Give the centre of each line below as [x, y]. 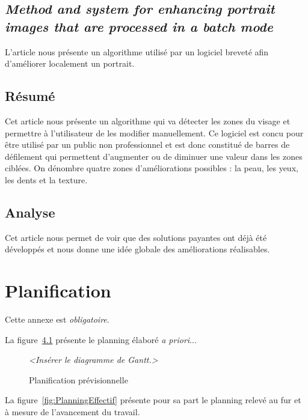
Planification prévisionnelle [79, 379]
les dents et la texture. [46, 179]
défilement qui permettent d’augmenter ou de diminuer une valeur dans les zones [154, 156]
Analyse [30, 212]
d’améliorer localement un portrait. [70, 63]
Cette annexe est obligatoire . [57, 319]
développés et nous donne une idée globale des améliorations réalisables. [137, 249]
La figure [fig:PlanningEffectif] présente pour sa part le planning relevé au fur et [153, 400]
